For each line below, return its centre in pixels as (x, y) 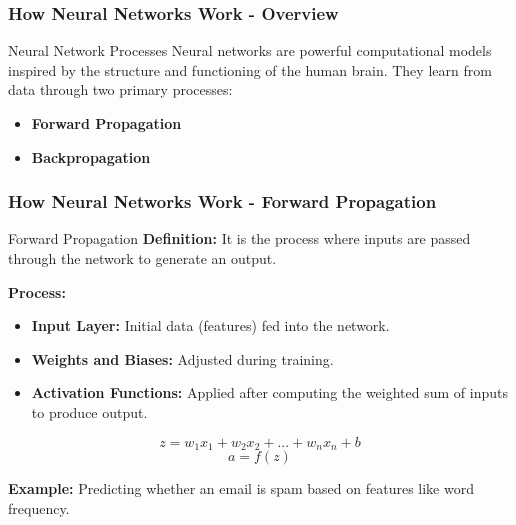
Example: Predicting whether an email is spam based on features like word (241, 488)
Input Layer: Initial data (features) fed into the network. (210, 325)
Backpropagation (91, 156)
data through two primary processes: (120, 89)
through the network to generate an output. (142, 258)
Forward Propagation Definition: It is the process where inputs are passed (239, 238)
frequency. (39, 507)
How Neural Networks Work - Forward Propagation (222, 201)
